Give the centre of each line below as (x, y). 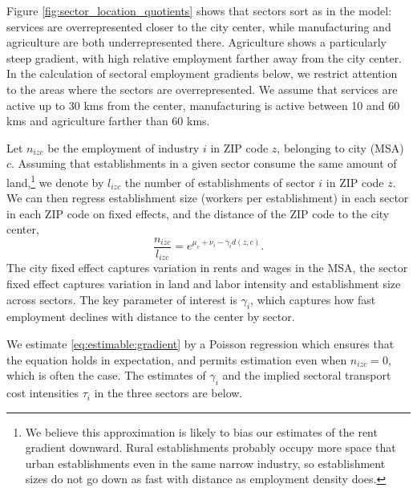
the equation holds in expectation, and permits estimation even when (177, 359)
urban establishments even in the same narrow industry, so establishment (205, 463)
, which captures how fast (313, 299)
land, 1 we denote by (55, 181)
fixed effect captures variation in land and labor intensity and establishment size (204, 284)
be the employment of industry (123, 147)
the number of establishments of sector (220, 182)
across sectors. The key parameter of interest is (122, 299)
